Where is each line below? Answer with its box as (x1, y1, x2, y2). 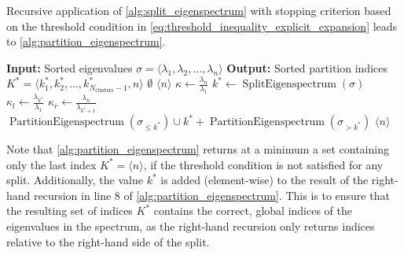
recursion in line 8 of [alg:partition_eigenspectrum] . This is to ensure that (34, 187, 390, 203)
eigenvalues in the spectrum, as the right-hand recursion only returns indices (6, 218, 375, 235)
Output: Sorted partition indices (226, 59, 387, 76)
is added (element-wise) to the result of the (160, 172, 369, 188)
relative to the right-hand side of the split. (6, 233, 210, 249)
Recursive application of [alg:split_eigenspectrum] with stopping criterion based (6, 2, 391, 18)
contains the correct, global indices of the (153, 202, 353, 219)
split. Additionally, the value (6, 172, 143, 188)
